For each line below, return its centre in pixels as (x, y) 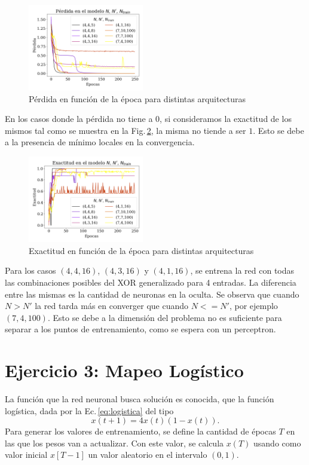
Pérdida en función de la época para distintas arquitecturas (137, 98)
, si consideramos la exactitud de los (226, 119)
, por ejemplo (253, 306)
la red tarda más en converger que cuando (112, 306)
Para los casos (30, 270)
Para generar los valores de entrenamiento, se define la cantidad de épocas (140, 431)
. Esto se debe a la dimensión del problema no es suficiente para (165, 317)
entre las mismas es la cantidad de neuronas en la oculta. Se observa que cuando (152, 294)
